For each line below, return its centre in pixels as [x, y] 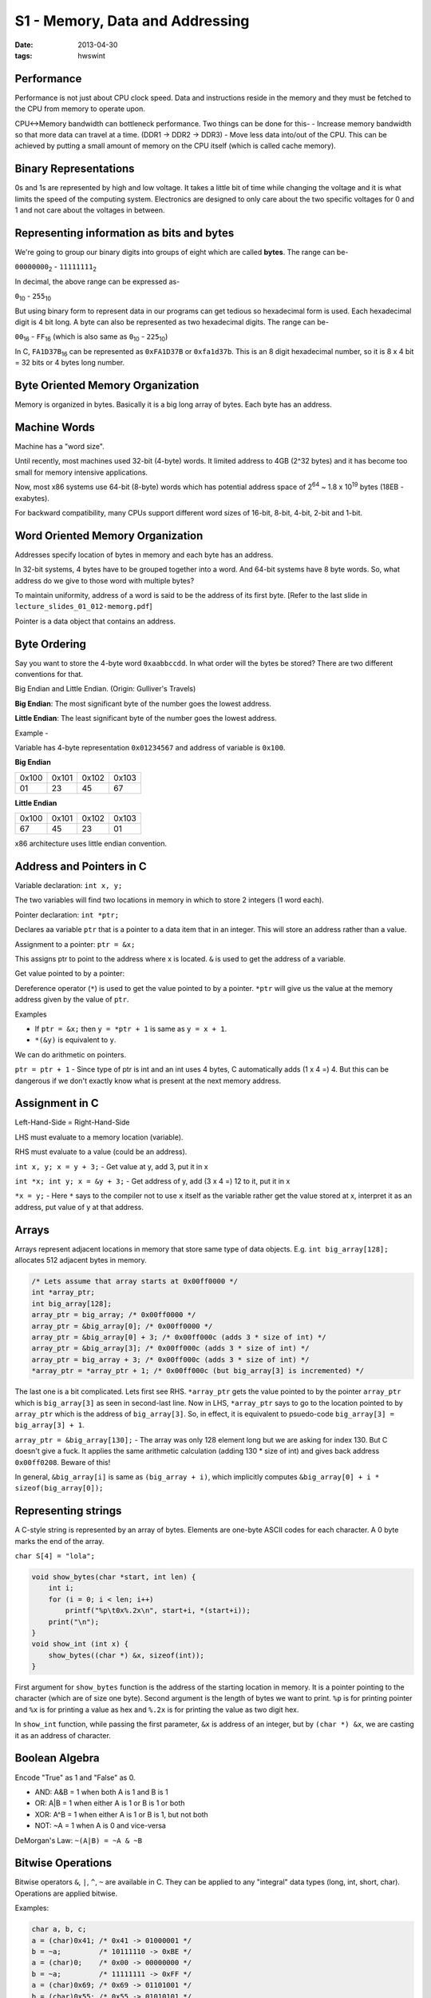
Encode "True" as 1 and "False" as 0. [75, 1777]
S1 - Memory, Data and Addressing [132, 21]
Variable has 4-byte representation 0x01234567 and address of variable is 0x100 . [150, 748]
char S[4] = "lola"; [55, 1556]
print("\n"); [74, 1622]
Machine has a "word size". [60, 446]
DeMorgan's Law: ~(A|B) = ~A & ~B [79, 1840]
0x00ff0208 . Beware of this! [63, 1462]
